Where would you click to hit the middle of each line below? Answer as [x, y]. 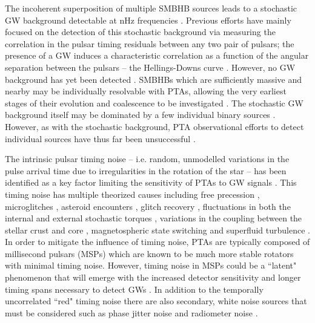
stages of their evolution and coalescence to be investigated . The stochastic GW [154, 103]
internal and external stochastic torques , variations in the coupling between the [154, 218]
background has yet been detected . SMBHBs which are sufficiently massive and [154, 79]
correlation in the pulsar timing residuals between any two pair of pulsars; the [150, 43]
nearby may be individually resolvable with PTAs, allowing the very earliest [146, 91]
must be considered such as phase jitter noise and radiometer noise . [131, 312]
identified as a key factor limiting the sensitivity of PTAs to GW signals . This [151, 182]
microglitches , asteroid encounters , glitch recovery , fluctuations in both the [148, 206]
